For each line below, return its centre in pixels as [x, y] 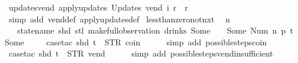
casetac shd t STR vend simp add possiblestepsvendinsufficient [141, 53]
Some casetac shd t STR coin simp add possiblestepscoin [136, 42]
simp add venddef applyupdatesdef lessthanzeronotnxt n [119, 19]
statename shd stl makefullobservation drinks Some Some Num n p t [155, 30]
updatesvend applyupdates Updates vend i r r [98, 7]
